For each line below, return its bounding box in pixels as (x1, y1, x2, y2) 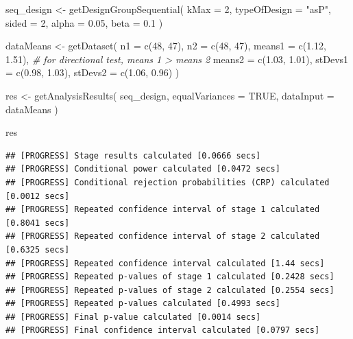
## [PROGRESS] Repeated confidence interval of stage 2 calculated (5, 231, 320, 242)
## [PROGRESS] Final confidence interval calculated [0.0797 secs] (5, 325, 320, 336)
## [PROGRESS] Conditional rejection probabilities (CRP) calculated (5, 177, 330, 187)
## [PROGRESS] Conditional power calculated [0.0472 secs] (5, 164, 280, 174)
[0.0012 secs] (5, 191, 70, 201)
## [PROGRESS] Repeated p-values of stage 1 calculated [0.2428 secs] (5, 272, 334, 282)
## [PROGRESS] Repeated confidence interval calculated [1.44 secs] (5, 258, 325, 268)
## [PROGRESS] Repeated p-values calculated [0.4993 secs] (5, 299, 280, 309)
